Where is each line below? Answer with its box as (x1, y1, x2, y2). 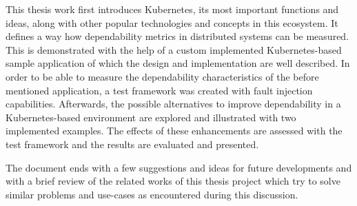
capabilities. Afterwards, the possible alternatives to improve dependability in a (6, 96, 341, 111)
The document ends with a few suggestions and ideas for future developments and (6, 160, 352, 174)
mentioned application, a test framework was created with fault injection (6, 83, 313, 97)
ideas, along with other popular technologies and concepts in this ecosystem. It (6, 15, 338, 30)
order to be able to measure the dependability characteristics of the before (6, 69, 319, 83)
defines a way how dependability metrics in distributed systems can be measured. (6, 29, 349, 43)
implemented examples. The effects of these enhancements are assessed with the (6, 123, 343, 138)
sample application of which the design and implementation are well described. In (6, 56, 350, 70)
